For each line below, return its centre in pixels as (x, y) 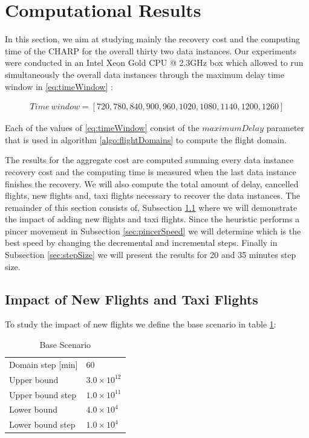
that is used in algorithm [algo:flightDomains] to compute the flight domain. (146, 139)
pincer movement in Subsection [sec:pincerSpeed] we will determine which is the (153, 230)
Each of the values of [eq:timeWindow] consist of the (102, 128)
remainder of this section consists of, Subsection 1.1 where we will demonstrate (151, 207)
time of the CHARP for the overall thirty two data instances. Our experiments (151, 50)
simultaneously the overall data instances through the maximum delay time (145, 74)
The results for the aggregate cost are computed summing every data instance (149, 160)
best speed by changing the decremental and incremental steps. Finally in (141, 243)
